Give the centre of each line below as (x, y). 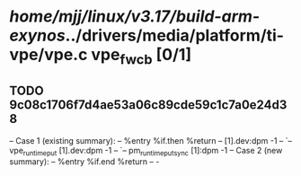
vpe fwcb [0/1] (141, 57)
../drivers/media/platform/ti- (175, 35)
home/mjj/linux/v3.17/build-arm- (135, 17)
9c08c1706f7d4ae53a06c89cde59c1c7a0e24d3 (148, 105)
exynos (37, 35)
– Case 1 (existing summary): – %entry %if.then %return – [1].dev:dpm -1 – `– (151, 140)
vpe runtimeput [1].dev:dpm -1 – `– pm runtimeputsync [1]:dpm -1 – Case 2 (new (146, 151)
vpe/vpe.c (49, 55)
